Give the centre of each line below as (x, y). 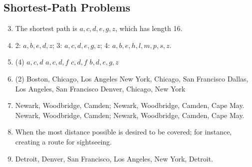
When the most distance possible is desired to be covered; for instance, (124, 132)
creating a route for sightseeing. (63, 141)
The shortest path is (46, 28)
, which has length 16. (149, 28)
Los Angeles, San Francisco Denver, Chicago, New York (100, 88)
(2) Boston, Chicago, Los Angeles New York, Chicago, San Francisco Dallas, (132, 78)
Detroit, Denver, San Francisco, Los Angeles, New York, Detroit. (114, 158)
